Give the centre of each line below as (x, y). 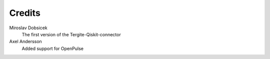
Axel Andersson (25, 42)
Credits (25, 13)
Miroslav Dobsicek (28, 28)
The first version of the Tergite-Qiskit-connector (71, 34)
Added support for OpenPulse (52, 48)
